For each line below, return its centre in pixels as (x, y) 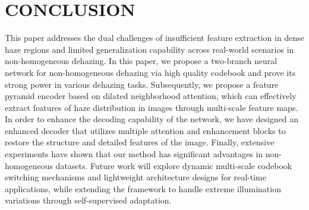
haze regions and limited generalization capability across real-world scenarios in (149, 49)
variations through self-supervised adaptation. (88, 200)
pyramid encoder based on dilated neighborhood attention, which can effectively (151, 96)
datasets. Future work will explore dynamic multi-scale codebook (174, 165)
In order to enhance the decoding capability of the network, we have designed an (152, 119)
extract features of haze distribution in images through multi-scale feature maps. (152, 107)
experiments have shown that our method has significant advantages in (134, 154)
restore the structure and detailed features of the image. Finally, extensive (140, 142)
